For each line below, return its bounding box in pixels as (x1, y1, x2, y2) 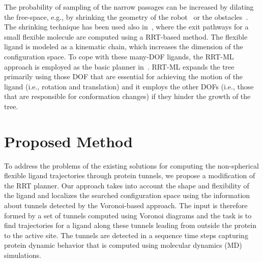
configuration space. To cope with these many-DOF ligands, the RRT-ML (4, 51, 234, 61)
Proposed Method (4, 130, 133, 151)
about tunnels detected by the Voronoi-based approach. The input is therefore (4, 200, 248, 211)
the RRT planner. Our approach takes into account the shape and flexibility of (4, 180, 249, 190)
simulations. (4, 250, 41, 260)
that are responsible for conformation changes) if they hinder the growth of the (4, 91, 251, 102)
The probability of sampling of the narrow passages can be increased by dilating (4, 2, 254, 12)
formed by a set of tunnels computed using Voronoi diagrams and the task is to (4, 210, 252, 220)
